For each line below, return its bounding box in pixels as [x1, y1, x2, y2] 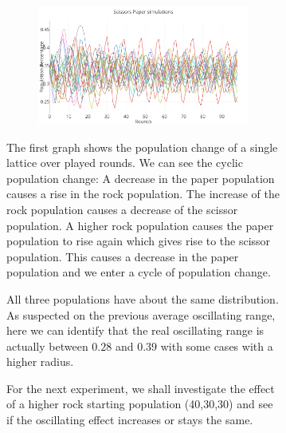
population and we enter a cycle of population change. [6, 264, 271, 280]
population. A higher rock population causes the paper [6, 216, 274, 233]
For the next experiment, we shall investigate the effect [6, 379, 275, 396]
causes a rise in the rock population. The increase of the [6, 185, 280, 202]
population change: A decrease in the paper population [6, 169, 275, 186]
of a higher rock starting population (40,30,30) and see [6, 395, 273, 412]
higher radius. [6, 353, 74, 370]
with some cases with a [160, 337, 273, 354]
